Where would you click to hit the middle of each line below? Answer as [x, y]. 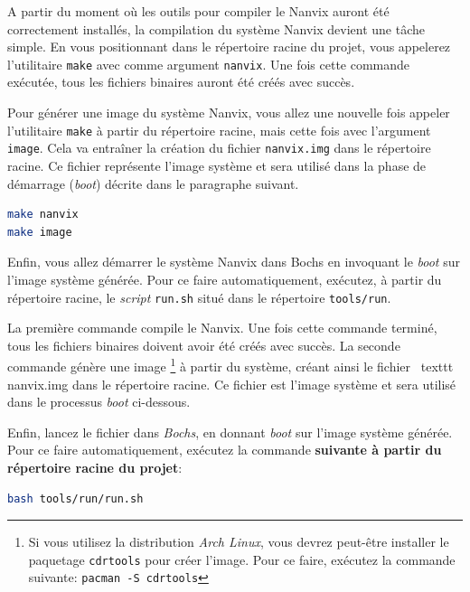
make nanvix [43, 215]
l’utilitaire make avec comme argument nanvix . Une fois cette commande [209, 64]
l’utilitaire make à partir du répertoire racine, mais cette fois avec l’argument [219, 130]
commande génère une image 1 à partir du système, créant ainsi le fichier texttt [230, 365]
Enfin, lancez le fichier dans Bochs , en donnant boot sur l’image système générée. [230, 432]
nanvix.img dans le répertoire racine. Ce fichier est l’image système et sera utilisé [232, 384]
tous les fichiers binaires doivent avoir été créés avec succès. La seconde [204, 345]
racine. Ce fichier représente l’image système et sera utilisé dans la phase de [217, 165]
